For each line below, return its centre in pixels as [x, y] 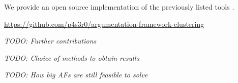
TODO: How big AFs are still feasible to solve [76, 75]
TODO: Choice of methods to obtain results [72, 57]
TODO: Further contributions [50, 41]
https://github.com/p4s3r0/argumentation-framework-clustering [104, 24]
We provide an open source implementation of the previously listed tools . [119, 7]
